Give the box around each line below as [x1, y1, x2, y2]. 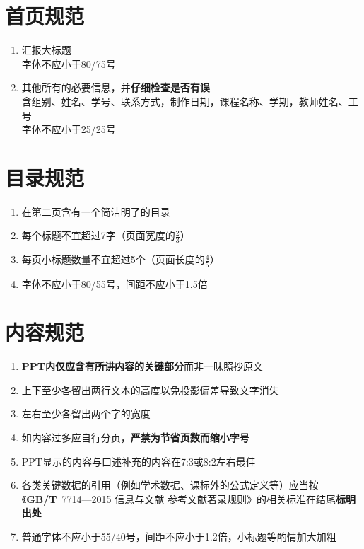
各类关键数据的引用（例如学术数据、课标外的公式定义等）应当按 [21, 478, 319, 492]
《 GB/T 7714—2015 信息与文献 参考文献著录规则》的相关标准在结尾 [21, 491, 336, 506]
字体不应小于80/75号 [21, 56, 116, 71]
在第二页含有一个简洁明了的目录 [21, 204, 170, 219]
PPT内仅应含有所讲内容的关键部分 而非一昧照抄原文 [21, 359, 264, 374]
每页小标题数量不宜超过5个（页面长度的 [21, 252, 205, 267]
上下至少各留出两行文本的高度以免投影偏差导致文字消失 [21, 382, 279, 397]
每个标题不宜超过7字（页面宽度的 [21, 228, 175, 243]
